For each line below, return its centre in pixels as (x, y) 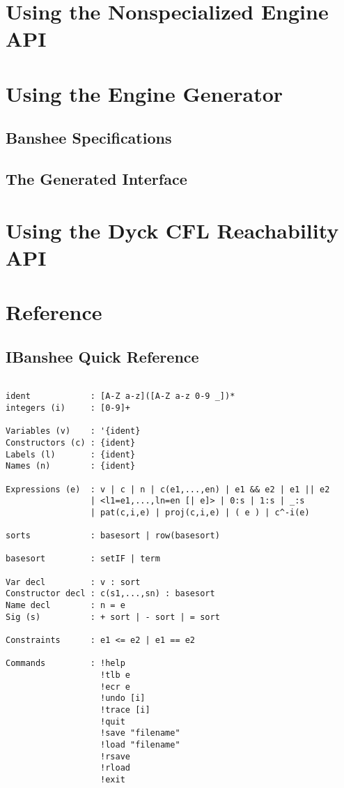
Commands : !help (65, 664)
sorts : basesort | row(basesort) (113, 536)
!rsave (115, 756)
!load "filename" (140, 744)
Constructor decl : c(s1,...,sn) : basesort (110, 594)
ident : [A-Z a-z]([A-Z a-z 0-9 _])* (120, 396)
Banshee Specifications (89, 138)
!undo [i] (123, 698)
